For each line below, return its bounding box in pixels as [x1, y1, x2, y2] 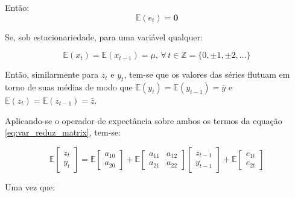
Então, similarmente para [5, 68, 99, 81]
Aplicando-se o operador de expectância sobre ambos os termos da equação [5, 114, 282, 127]
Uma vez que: [5, 180, 56, 193]
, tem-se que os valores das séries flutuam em [124, 68, 290, 81]
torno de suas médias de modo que [5, 80, 133, 93]
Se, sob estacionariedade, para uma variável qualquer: [5, 30, 203, 43]
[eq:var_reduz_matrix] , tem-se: [5, 126, 121, 139]
